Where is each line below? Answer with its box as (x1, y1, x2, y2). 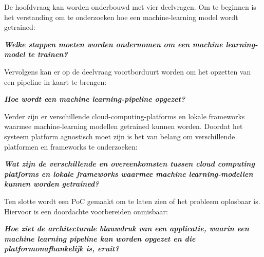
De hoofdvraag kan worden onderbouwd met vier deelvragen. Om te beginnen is (4, 2, 256, 12)
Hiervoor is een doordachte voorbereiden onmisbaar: (4, 206, 168, 216)
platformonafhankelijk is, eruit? (4, 243, 119, 254)
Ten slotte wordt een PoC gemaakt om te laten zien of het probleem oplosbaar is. (4, 195, 260, 206)
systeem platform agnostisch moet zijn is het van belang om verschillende (4, 131, 235, 141)
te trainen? (28, 49, 68, 60)
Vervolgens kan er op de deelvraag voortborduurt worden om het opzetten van (4, 66, 251, 77)
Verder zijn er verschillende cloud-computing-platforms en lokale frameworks (4, 111, 245, 121)
